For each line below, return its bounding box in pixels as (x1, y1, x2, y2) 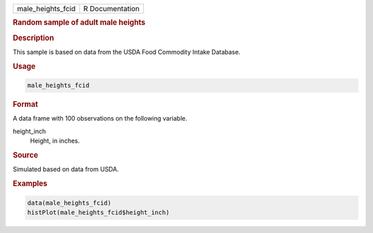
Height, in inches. (30, 136, 80, 145)
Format (12, 100, 38, 110)
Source (12, 150, 39, 160)
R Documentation (83, 4, 140, 13)
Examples (12, 179, 48, 189)
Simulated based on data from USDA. (12, 165, 119, 174)
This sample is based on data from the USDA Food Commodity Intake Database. (12, 48, 241, 56)
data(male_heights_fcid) (27, 199, 112, 207)
